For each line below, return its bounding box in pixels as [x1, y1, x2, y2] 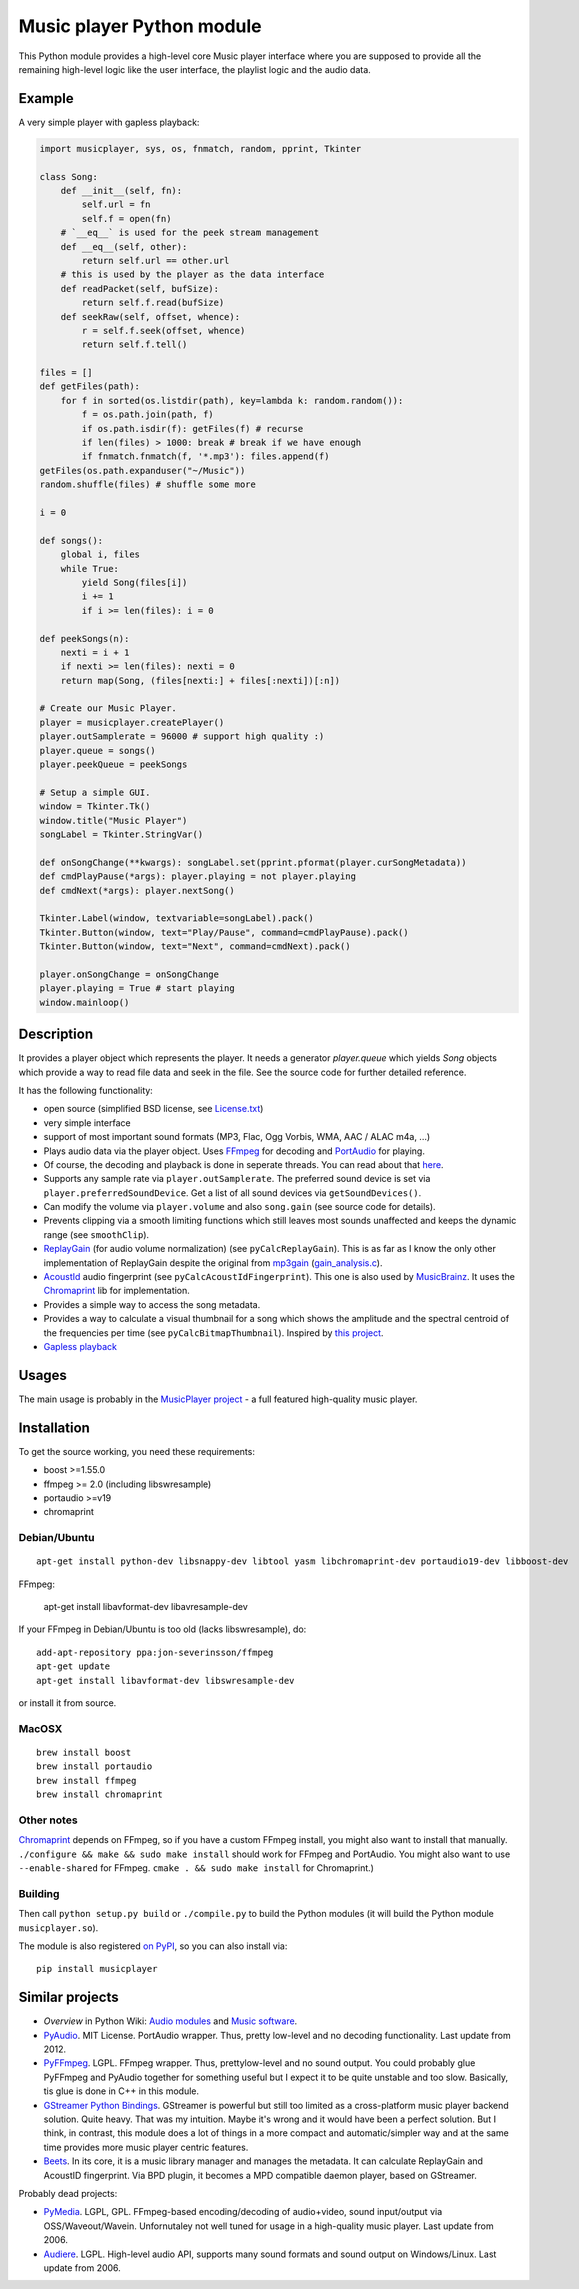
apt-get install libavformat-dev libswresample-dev [36, 1675, 295, 1686]
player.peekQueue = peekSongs [39, 759, 188, 770]
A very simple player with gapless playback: [18, 116, 200, 128]
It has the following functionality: [18, 1084, 154, 1096]
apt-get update [36, 1661, 111, 1672]
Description [18, 1026, 94, 1043]
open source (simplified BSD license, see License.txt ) [43, 1103, 264, 1115]
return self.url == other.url [81, 255, 230, 266]
